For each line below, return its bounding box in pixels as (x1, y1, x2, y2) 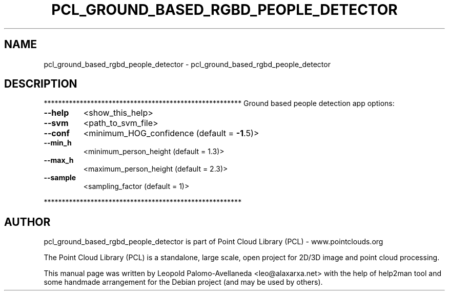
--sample (44, 173, 76, 182)
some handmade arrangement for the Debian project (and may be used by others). (44, 278, 323, 287)
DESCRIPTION (4, 77, 77, 91)
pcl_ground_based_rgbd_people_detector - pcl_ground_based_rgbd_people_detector (44, 59, 331, 69)
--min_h (44, 138, 72, 147)
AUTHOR (4, 215, 51, 228)
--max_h (44, 156, 74, 165)
